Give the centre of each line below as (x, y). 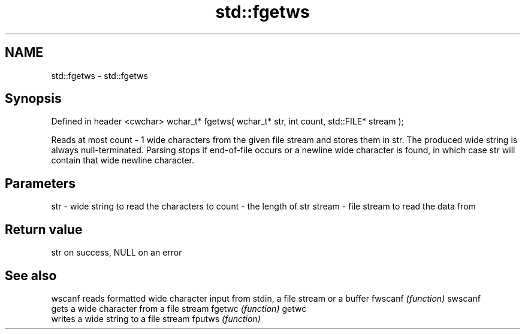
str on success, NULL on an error (117, 253)
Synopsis (33, 99)
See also (31, 275)
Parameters (40, 183)
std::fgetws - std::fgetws (99, 75)
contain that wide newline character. (123, 160)
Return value (44, 229)
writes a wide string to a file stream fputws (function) (156, 318)
